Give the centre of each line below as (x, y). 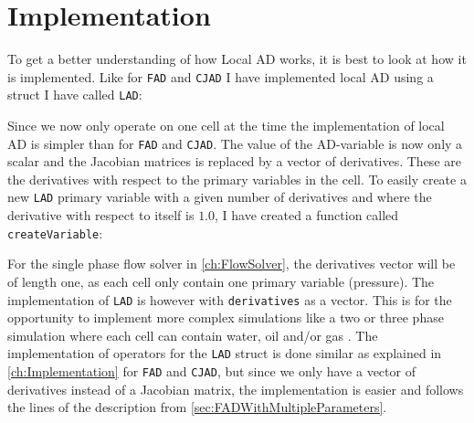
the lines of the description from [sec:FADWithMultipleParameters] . (197, 407)
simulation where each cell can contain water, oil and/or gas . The (193, 335)
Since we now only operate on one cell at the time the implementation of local (226, 126)
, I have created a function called (307, 215)
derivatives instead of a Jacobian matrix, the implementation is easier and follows (236, 389)
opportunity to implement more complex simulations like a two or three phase (226, 317)
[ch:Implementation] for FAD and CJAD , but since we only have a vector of (211, 371)
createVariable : (55, 233)
